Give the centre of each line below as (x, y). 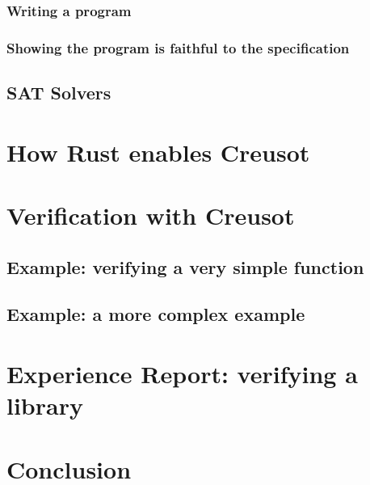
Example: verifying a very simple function (185, 266)
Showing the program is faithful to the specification (178, 47)
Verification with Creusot (151, 215)
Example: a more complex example (156, 314)
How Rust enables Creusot (158, 152)
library (45, 405)
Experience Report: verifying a (182, 373)
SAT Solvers (59, 93)
